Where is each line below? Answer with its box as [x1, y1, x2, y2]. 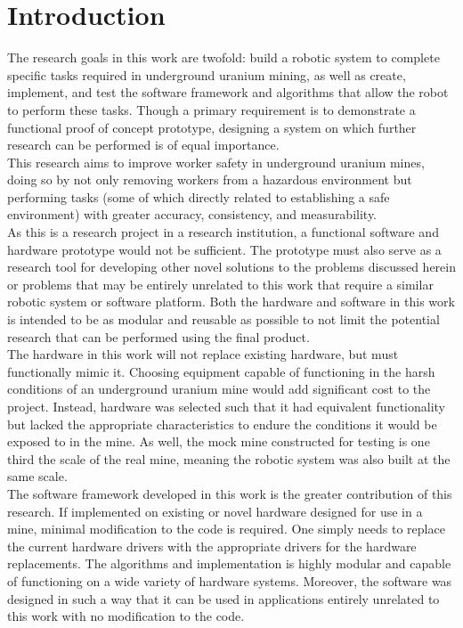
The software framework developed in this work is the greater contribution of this [7, 484, 452, 502]
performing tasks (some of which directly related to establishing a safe [7, 187, 390, 206]
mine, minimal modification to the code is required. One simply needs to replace [7, 519, 445, 538]
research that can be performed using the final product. [7, 327, 310, 346]
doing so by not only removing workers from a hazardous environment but [7, 170, 412, 189]
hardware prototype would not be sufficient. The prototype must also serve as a [7, 240, 442, 258]
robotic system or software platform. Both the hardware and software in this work [7, 292, 455, 311]
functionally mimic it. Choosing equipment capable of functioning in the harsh [7, 362, 435, 380]
